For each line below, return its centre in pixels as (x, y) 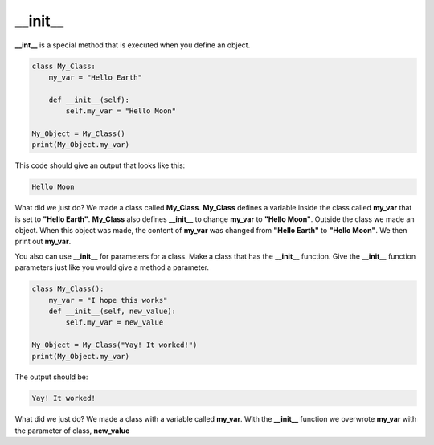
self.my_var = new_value (115, 323)
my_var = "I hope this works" (108, 300)
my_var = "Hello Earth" (95, 77)
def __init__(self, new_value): (113, 311)
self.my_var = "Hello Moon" (121, 111)
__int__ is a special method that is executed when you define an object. (133, 45)
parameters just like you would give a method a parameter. (112, 267)
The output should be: (51, 377)
